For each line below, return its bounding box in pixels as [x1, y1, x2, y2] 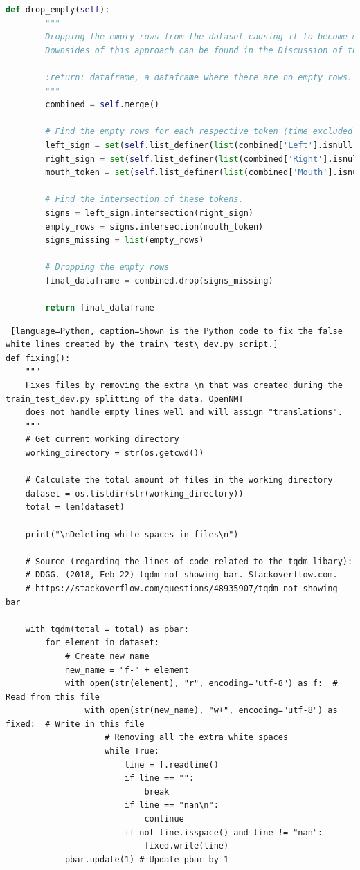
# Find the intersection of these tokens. [45, 194, 244, 205]
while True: [105, 746, 159, 757]
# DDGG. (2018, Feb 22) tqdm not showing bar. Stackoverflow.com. [25, 570, 338, 580]
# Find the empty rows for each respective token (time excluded [45, 127, 353, 137]
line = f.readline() [124, 759, 219, 770]
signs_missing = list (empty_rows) [45, 235, 204, 246]
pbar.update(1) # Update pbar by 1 [64, 854, 229, 864]
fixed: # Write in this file [6, 719, 145, 729]
